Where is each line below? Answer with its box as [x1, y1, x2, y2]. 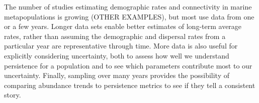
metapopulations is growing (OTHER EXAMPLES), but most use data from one [4, 11, 254, 21]
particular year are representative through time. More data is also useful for [4, 40, 238, 51]
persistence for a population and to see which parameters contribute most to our [4, 60, 252, 70]
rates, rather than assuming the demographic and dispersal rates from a [4, 30, 226, 41]
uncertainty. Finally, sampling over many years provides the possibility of [4, 70, 229, 80]
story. [4, 89, 21, 100]
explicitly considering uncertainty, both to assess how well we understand [4, 50, 229, 60]
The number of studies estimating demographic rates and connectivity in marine [4, 1, 252, 11]
